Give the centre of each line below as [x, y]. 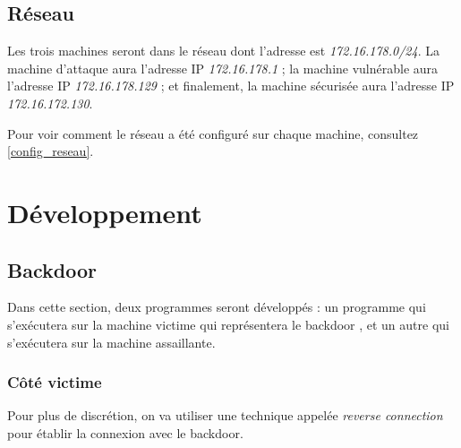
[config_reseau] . [51, 151]
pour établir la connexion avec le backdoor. [125, 432]
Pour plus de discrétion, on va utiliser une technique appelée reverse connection [225, 415]
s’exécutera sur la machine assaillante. [111, 342]
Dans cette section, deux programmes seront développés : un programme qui [217, 307]
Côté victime [55, 382]
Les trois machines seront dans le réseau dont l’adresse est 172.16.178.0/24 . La [223, 51]
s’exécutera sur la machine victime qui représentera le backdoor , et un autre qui [228, 324]
